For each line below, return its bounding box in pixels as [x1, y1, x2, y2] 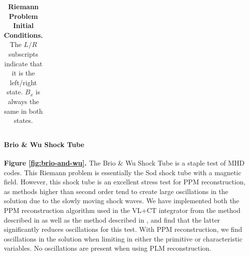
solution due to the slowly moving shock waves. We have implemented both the [4, 196, 239, 206]
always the [8, 96, 39, 106]
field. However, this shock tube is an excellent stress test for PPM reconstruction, [4, 177, 246, 187]
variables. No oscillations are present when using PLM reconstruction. [4, 243, 212, 253]
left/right [10, 77, 37, 87]
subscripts [8, 48, 38, 59]
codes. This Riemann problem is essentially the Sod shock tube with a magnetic [4, 167, 241, 177]
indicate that [4, 58, 43, 68]
